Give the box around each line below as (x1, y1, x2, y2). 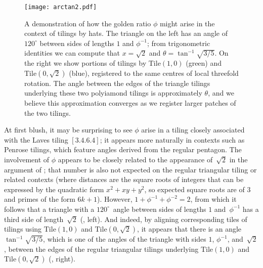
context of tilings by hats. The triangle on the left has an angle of (24, 28, 228, 38)
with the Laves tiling (4, 134, 68, 145)
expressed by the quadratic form (4, 184, 104, 194)
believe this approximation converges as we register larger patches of (24, 97, 236, 108)
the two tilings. (24, 107, 71, 118)
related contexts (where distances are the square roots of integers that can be (4, 174, 244, 185)
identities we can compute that (24, 48, 120, 58)
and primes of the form (4, 194, 75, 204)
